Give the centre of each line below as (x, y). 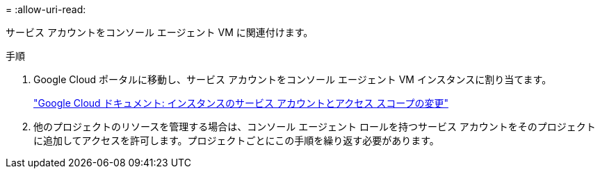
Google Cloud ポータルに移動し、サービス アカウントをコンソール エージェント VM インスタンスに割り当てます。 (293, 79)
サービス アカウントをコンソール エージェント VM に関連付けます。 (160, 32)
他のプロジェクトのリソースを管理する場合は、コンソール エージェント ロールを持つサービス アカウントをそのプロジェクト (315, 127)
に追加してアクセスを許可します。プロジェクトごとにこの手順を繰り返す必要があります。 (236, 140)
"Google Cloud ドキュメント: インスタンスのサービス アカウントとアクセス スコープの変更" (241, 103)
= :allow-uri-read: (46, 9)
